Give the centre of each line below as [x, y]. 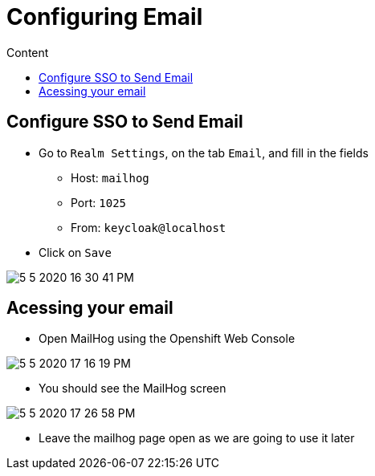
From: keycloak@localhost [149, 227]
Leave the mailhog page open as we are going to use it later [197, 438]
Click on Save [75, 252]
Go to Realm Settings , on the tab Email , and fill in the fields [204, 153]
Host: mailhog [110, 177]
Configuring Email [105, 17]
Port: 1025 [99, 202]
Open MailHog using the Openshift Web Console [167, 339]
